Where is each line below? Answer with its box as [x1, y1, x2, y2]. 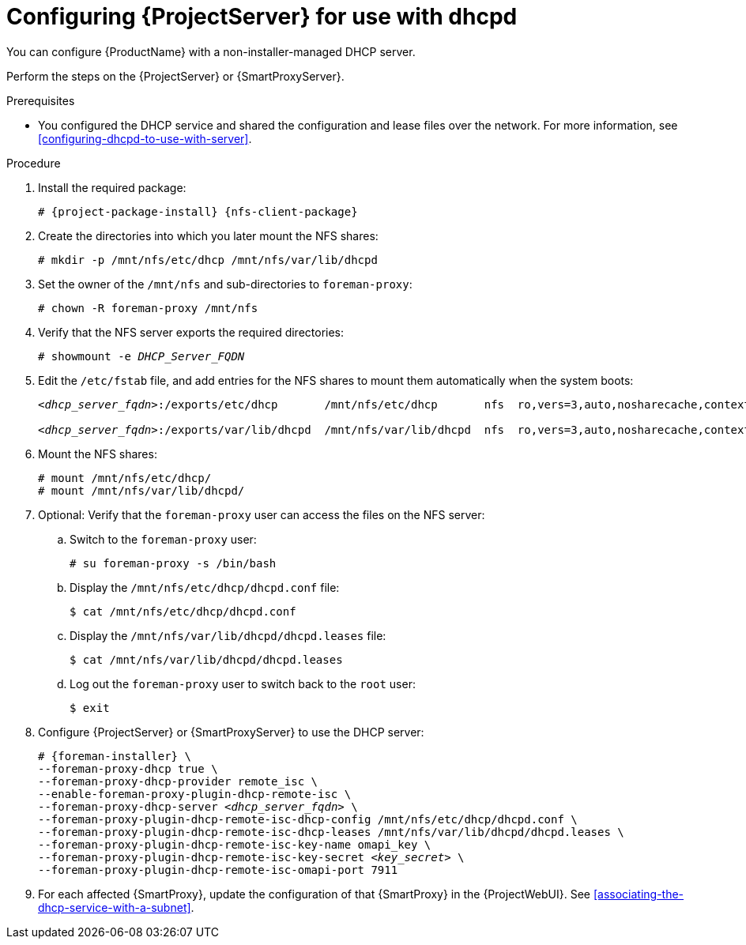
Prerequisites [6, 93, 75, 107]
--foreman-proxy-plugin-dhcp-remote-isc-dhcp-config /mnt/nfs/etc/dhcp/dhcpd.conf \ [38, 812, 578, 826]
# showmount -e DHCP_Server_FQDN [38, 349, 245, 363]
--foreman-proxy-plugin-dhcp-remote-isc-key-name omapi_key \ [38, 838, 431, 851]
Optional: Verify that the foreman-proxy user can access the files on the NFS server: [38, 507, 485, 521]
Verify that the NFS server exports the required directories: [38, 325, 345, 339]
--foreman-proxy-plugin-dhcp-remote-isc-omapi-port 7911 [38, 863, 398, 876]
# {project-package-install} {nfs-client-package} [38, 205, 358, 218]
